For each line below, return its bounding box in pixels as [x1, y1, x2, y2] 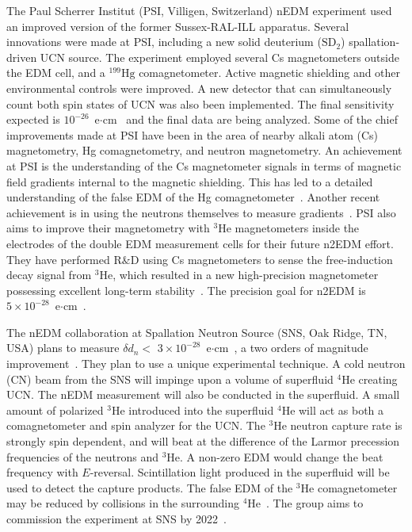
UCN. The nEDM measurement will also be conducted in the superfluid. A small [6, 386, 400, 403]
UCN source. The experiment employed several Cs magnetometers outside [40, 48, 399, 65]
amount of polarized [6, 401, 104, 418]
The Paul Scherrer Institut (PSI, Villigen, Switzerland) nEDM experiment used [6, 2, 392, 18]
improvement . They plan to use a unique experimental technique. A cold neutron [6, 355, 406, 372]
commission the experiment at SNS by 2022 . [6, 511, 227, 526]
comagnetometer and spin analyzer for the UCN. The [6, 417, 265, 434]
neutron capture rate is [290, 417, 402, 434]
